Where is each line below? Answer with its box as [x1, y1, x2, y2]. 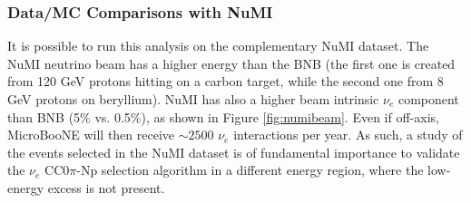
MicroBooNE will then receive [7, 125, 175, 144]
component [397, 90, 459, 108]
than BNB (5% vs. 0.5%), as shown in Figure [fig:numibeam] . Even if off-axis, [7, 107, 439, 126]
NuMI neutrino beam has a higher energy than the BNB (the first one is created [7, 53, 456, 72]
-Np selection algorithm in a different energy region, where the [76, 160, 424, 179]
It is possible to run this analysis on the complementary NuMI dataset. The [7, 36, 429, 55]
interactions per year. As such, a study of [233, 125, 463, 144]
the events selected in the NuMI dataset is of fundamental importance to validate [7, 142, 460, 161]
